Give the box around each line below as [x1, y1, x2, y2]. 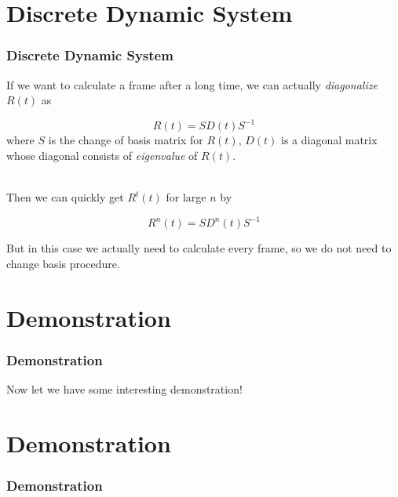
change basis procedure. [6, 255, 120, 271]
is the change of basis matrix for [48, 132, 203, 148]
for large [166, 189, 206, 205]
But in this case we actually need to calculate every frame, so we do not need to [6, 240, 392, 256]
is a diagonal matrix [281, 132, 378, 148]
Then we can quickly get [6, 189, 124, 205]
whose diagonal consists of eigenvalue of [6, 147, 198, 163]
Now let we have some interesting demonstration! [6, 380, 243, 397]
